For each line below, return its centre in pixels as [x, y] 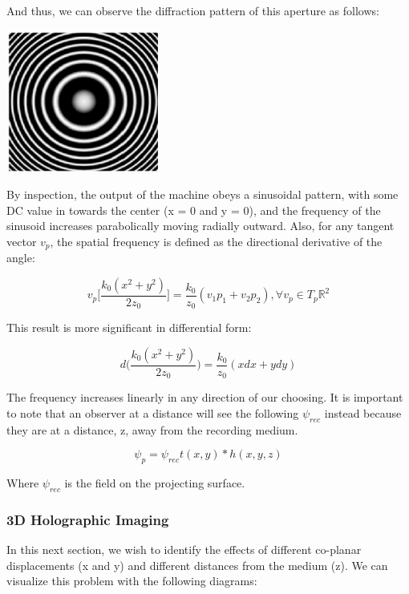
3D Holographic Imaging [88, 519]
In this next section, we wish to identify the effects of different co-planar [184, 550]
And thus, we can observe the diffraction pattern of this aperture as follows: [193, 10]
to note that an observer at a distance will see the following [153, 413]
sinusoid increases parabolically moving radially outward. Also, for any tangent [200, 226]
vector [22, 241]
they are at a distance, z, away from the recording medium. [152, 429]
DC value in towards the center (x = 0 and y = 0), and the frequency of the [194, 210]
